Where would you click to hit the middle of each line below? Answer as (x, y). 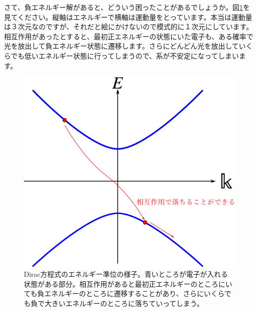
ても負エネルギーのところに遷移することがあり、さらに (114, 293)
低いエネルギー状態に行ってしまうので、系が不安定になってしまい (132, 55)
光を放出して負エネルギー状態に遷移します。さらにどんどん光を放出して (122, 46)
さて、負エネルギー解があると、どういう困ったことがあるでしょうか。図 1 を (127, 7)
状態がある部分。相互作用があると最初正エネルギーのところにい (128, 283)
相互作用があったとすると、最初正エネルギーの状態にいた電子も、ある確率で (129, 36)
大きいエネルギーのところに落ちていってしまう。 (124, 303)
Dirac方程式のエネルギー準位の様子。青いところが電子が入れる (126, 274)
